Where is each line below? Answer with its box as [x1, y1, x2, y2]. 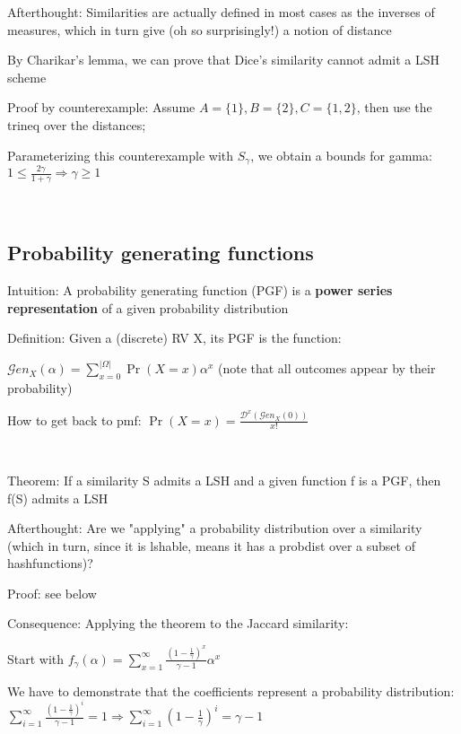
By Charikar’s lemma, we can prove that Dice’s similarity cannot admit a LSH [7, 50, 439, 69]
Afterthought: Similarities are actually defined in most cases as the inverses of [7, 3, 435, 21]
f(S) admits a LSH [7, 488, 109, 507]
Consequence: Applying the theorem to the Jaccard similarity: [7, 614, 349, 633]
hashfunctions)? [7, 554, 93, 572]
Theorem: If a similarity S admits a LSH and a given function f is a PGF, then [7, 470, 441, 489]
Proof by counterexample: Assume [7, 98, 196, 117]
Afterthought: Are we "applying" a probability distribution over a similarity [7, 519, 422, 537]
